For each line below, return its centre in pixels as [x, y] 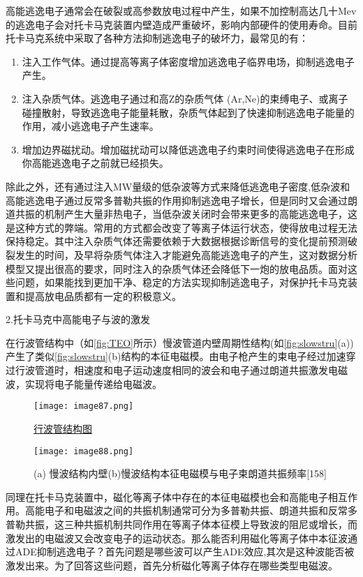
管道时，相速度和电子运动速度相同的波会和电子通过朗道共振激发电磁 [191, 370]
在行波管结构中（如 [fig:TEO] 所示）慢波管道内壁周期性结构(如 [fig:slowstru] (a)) [180, 342]
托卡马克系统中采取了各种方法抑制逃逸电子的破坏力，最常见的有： [157, 38]
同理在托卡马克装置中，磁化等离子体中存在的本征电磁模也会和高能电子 [167, 496]
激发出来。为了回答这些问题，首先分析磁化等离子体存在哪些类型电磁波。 [172, 565]
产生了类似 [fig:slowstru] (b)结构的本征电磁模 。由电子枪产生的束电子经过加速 [176, 356]
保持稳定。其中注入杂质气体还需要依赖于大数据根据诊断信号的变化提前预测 [177, 241]
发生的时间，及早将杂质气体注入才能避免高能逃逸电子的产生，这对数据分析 [186, 254]
